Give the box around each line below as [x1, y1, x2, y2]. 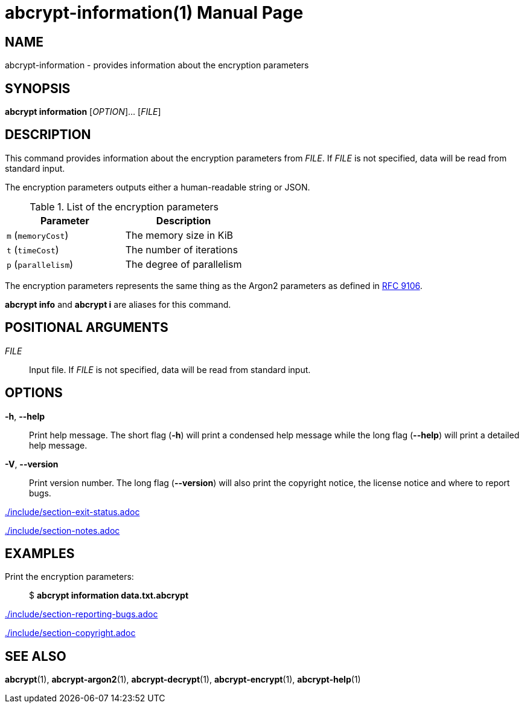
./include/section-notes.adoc [5, 525, 120, 536]
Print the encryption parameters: [5, 571, 134, 582]
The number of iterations [125, 243, 238, 256]
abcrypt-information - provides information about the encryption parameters [5, 60, 309, 71]
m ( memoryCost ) [7, 229, 69, 241]
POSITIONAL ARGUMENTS [5, 320, 168, 336]
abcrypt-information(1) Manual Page [5, 2, 304, 23]
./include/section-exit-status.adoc [5, 506, 140, 517]
